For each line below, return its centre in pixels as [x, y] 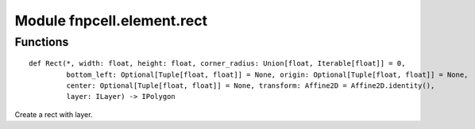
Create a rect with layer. [54, 114]
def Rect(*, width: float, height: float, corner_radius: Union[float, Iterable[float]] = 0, [217, 64]
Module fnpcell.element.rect [111, 21]
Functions [42, 42]
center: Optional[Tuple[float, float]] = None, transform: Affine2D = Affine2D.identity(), [251, 85]
